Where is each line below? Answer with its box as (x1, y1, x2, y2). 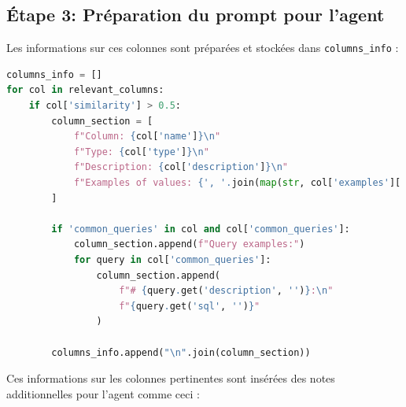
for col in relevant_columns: (6, 84, 164, 96)
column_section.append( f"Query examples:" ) (73, 239, 305, 250)
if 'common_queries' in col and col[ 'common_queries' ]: (51, 223, 350, 235)
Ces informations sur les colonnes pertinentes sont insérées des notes (6, 370, 335, 387)
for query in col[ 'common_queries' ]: (73, 253, 271, 265)
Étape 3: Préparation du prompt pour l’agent (6, 2, 385, 27)
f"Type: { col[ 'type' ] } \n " (73, 146, 209, 157)
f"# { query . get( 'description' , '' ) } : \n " (119, 285, 334, 297)
